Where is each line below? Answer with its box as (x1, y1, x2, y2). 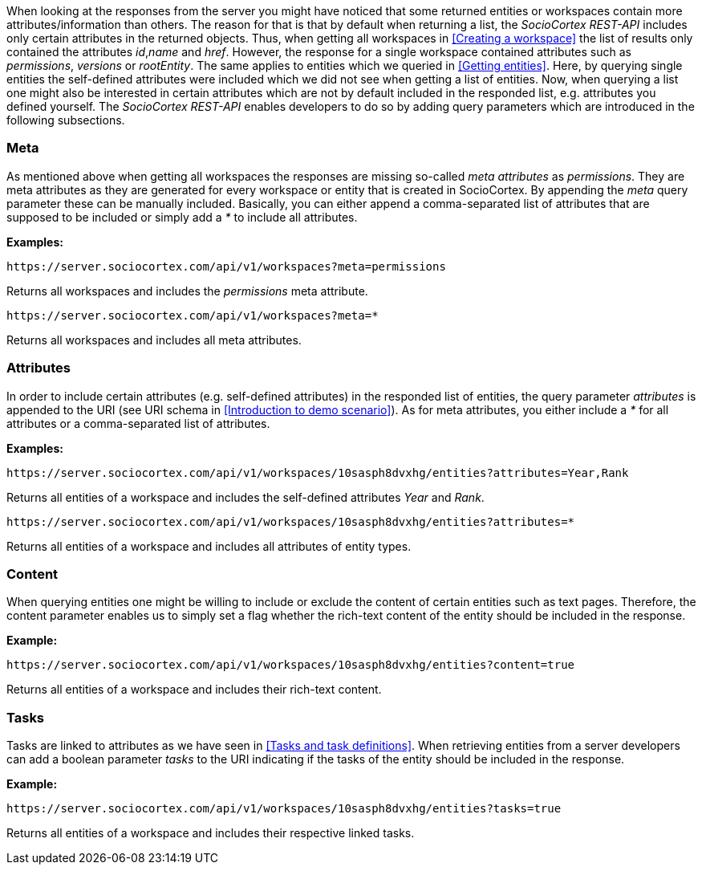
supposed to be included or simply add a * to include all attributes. (6, 210, 358, 224)
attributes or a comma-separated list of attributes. (6, 416, 270, 430)
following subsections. (6, 113, 125, 127)
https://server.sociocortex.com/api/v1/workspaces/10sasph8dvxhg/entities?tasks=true (6, 802, 562, 815)
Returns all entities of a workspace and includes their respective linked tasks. (6, 826, 415, 840)
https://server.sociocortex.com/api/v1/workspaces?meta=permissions (6, 259, 446, 273)
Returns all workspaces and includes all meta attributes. (6, 332, 302, 347)
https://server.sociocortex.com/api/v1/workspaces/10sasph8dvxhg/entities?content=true (6, 658, 575, 672)
